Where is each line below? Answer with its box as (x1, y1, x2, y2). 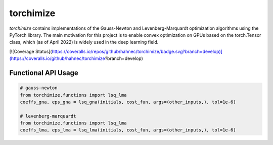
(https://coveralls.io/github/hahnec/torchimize (9, 55, 106, 61)
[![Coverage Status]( (9, 48, 53, 54)
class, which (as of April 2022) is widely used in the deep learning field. (9, 39, 159, 45)
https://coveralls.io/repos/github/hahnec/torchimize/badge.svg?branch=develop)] (52, 48, 222, 54)
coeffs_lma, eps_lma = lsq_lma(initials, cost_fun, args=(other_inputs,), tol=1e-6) (20, 127, 236, 133)
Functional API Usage (9, 68, 78, 77)
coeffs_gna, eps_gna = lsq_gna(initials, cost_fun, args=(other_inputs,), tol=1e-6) (20, 99, 236, 105)
